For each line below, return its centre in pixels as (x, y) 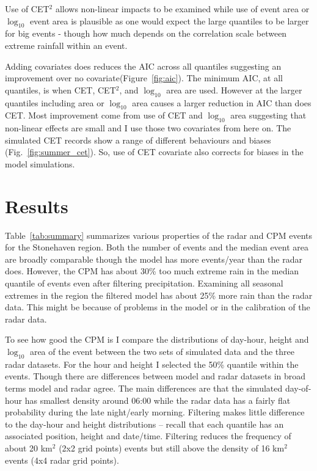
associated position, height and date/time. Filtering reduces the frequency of (148, 436)
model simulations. (40, 163)
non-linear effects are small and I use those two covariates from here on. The (148, 128)
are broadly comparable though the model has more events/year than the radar (154, 259)
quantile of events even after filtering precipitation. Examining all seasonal (144, 283)
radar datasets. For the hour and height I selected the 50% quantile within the (152, 364)
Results (37, 206)
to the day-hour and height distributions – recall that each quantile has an (144, 424)
